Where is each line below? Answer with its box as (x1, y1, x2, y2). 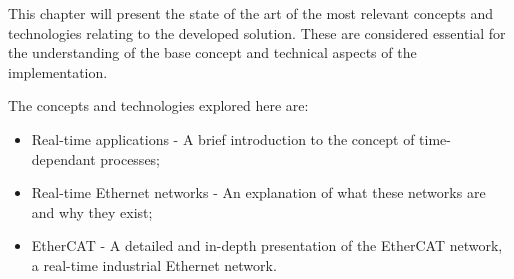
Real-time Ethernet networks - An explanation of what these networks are (31, 182, 486, 203)
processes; (100, 148, 161, 169)
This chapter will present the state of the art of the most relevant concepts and (8, 3, 494, 23)
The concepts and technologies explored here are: (8, 95, 309, 116)
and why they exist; (31, 201, 153, 222)
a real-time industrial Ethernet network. (31, 254, 277, 275)
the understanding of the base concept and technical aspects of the (8, 42, 417, 63)
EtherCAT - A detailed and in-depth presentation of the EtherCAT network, (31, 235, 503, 256)
